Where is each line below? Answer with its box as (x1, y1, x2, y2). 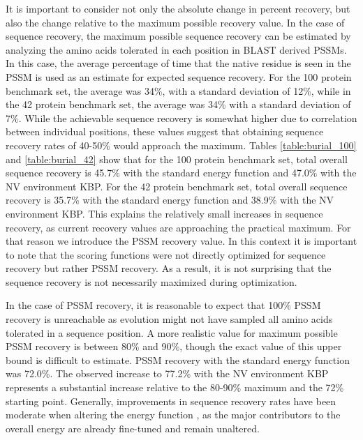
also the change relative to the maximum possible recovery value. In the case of (6, 15, 345, 29)
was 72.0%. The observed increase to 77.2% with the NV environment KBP (6, 366, 329, 381)
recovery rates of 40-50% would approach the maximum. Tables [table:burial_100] (6, 137, 357, 152)
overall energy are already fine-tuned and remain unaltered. (6, 420, 260, 435)
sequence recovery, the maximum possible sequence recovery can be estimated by (6, 29, 351, 43)
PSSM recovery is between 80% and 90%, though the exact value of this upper (6, 339, 342, 354)
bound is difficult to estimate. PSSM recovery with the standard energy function (6, 352, 350, 367)
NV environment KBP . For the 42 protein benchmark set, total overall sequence (6, 179, 348, 193)
